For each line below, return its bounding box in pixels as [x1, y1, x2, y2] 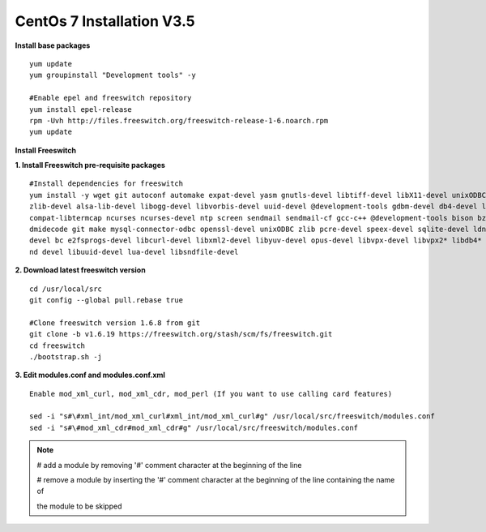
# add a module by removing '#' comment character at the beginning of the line [36, 460, 302, 470]
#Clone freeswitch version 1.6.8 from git [29, 318, 201, 328]
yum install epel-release [29, 105, 133, 114]
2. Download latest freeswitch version [15, 265, 146, 275]
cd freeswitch [29, 341, 85, 350]
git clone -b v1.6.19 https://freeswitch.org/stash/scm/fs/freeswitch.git [29, 329, 333, 339]
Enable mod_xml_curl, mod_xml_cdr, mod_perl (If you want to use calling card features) [29, 389, 393, 398]
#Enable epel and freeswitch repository [29, 93, 192, 103]
